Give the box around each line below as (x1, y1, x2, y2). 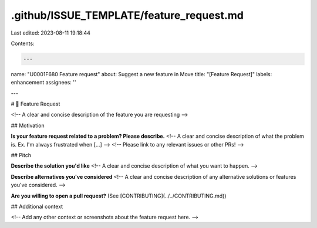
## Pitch (11, 152, 32, 159)
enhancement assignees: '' (11, 79, 76, 86)
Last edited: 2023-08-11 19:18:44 (11, 29, 91, 36)
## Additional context (11, 203, 63, 210)
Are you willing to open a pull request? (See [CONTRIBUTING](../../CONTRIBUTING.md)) (11, 192, 227, 199)
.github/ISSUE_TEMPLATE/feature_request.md (11, 9, 244, 22)
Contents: (11, 40, 35, 47)
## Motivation (11, 122, 45, 129)
